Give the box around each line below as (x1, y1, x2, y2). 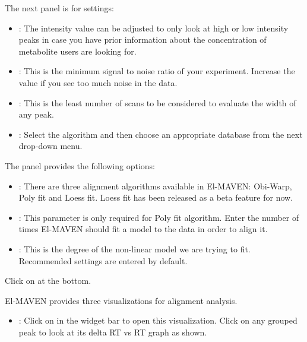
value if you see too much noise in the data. (18, 76, 178, 88)
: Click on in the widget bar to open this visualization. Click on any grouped (18, 314, 297, 327)
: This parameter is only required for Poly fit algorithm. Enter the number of (18, 211, 299, 223)
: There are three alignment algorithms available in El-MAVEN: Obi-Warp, (18, 179, 292, 192)
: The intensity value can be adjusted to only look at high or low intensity (18, 21, 289, 34)
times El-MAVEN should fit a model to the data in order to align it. (18, 223, 268, 235)
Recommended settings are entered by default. (18, 254, 188, 267)
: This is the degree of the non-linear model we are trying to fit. (18, 242, 251, 255)
